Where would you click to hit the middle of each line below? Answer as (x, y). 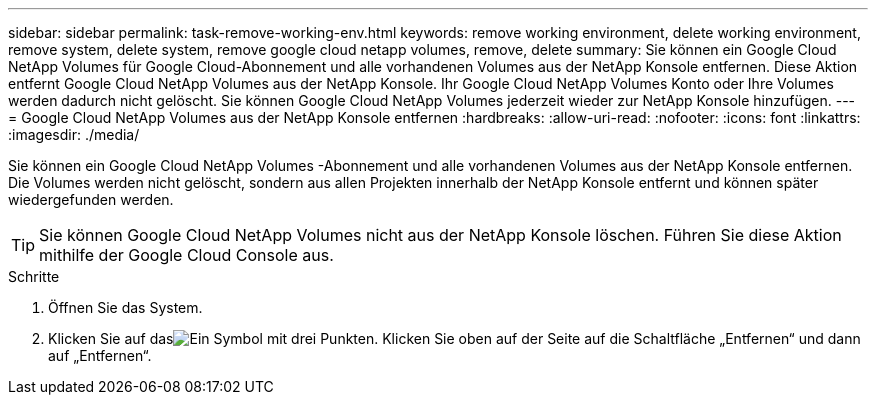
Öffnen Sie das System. (125, 307)
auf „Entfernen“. (100, 355)
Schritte (34, 276)
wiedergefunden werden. (91, 199)
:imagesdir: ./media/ (74, 134)
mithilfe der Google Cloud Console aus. (186, 255)
